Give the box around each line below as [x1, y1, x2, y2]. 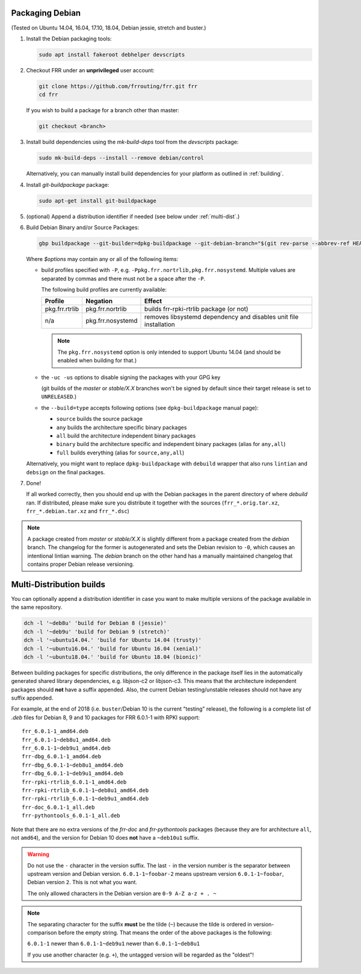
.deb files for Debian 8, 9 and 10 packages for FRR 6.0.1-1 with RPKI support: [11, 714, 200, 721]
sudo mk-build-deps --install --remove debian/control [39, 154, 204, 162]
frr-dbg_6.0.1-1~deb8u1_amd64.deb [22, 761, 123, 768]
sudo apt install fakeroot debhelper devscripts [39, 51, 185, 58]
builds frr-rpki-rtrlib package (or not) [144, 305, 249, 313]
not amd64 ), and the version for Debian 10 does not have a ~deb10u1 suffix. [11, 834, 200, 841]
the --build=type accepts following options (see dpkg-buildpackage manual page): [41, 404, 259, 411]
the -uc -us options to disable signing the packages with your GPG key [41, 374, 221, 381]
